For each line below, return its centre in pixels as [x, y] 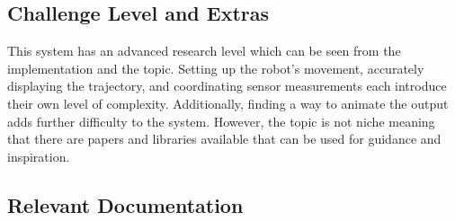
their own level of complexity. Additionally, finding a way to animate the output [228, 103]
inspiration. [39, 156]
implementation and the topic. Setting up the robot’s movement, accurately [216, 68]
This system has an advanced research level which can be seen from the [204, 51]
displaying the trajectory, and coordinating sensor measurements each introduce [227, 86]
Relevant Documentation [125, 204]
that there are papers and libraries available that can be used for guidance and [224, 139]
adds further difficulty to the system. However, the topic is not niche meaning [221, 121]
